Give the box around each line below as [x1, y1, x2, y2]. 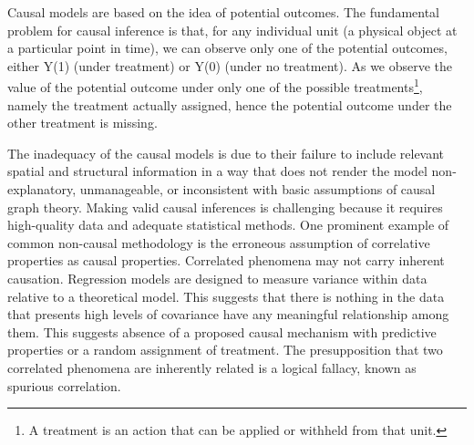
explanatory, [7, 180, 77, 198]
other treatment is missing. [7, 113, 158, 132]
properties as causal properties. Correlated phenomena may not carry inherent [7, 251, 445, 270]
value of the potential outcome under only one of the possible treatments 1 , [7, 75, 423, 97]
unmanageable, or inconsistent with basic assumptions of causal [79, 180, 436, 198]
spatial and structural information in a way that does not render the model [7, 161, 428, 181]
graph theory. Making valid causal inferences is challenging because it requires [7, 197, 443, 216]
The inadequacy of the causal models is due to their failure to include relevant [7, 143, 445, 162]
